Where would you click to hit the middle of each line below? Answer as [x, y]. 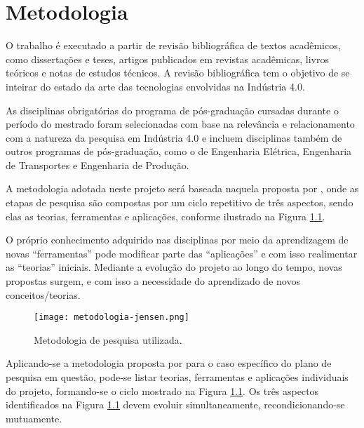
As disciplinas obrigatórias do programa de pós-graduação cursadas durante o [172, 110]
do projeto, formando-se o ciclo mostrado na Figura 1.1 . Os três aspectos [162, 390]
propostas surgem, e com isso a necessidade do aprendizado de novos [153, 281]
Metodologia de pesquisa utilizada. [108, 339]
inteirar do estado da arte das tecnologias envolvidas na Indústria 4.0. [155, 86]
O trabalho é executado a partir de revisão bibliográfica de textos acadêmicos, [173, 45]
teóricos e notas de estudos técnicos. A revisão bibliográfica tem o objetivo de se [178, 73]
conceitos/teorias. [43, 294]
